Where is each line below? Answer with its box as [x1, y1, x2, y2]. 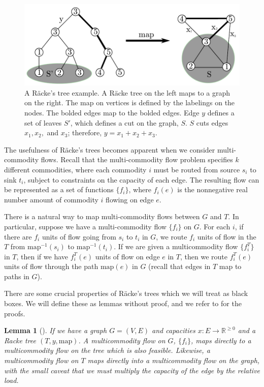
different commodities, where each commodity [4, 164, 147, 174]
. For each [199, 221, 230, 231]
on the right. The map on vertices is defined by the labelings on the [24, 97, 235, 108]
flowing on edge [106, 194, 154, 204]
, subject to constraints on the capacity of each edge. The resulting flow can [23, 174, 259, 185]
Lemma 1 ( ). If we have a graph [4, 325, 107, 336]
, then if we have [16, 251, 69, 261]
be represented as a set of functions [4, 184, 114, 195]
